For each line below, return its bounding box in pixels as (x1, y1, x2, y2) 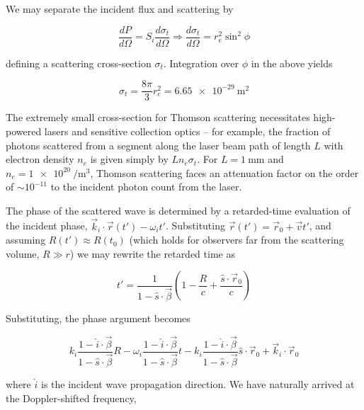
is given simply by (90, 152, 169, 166)
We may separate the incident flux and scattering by (6, 1, 234, 16)
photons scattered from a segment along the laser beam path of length (6, 137, 311, 152)
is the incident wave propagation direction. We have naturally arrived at (40, 377, 355, 392)
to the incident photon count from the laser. (50, 179, 242, 194)
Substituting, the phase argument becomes (6, 311, 190, 326)
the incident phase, (6, 218, 88, 233)
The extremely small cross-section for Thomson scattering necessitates (6, 110, 310, 125)
